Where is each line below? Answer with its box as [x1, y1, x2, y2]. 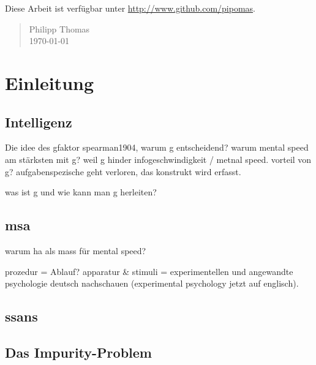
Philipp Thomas [29, 22, 90, 35]
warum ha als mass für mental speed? [5, 244, 146, 257]
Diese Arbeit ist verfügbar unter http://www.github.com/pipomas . [5, 2, 255, 14]
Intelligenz [5, 112, 72, 131]
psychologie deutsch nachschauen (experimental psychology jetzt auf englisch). [5, 277, 299, 290]
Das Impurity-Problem [5, 342, 152, 361]
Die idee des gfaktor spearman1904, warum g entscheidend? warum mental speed [5, 141, 309, 154]
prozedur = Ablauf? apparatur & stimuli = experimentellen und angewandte [5, 265, 293, 277]
